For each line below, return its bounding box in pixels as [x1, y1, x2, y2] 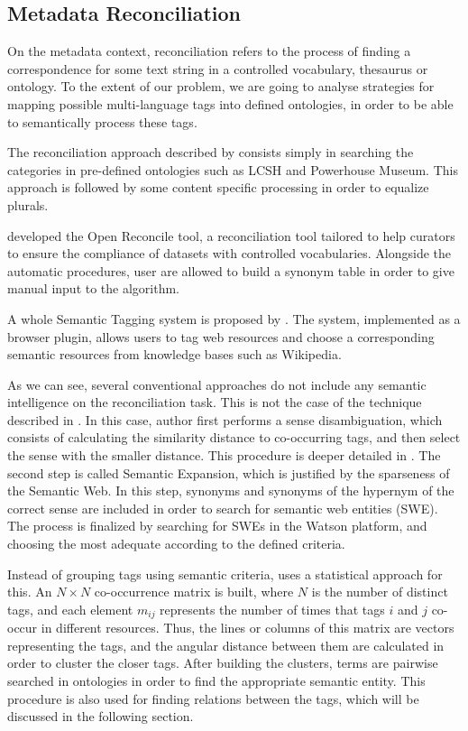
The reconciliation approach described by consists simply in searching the [7, 143, 414, 162]
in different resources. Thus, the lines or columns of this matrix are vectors [41, 618, 454, 637]
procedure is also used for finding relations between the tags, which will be [7, 689, 419, 708]
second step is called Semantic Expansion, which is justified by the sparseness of [7, 463, 450, 482]
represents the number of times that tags [160, 599, 385, 618]
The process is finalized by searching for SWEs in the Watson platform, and [7, 516, 427, 535]
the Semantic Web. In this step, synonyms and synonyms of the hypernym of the [7, 481, 454, 500]
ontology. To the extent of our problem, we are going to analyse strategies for [7, 77, 435, 96]
